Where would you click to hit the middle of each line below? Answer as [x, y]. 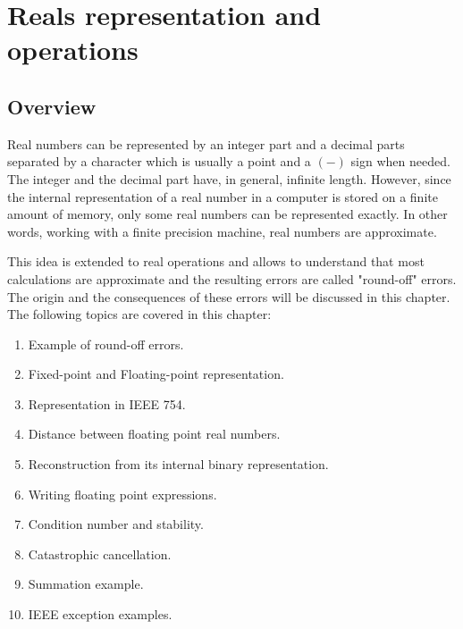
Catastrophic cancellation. [100, 554]
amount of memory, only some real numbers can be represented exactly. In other [227, 214]
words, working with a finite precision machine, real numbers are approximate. [222, 231]
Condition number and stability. [116, 524]
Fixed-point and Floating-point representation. [156, 374]
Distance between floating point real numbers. [154, 434]
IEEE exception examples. [100, 614]
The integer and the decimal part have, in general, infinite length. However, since [229, 178]
